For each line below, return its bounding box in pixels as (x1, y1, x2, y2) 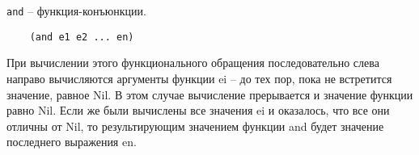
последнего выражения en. (6, 133, 137, 150)
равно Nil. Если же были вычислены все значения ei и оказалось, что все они (6, 102, 390, 119)
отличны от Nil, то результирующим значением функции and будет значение (6, 117, 384, 134)
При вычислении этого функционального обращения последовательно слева (6, 54, 379, 71)
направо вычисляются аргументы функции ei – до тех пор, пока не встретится (6, 69, 392, 86)
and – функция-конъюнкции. (6, 2, 146, 19)
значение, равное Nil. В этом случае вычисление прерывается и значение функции (6, 86, 413, 103)
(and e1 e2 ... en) (29, 31, 134, 43)
